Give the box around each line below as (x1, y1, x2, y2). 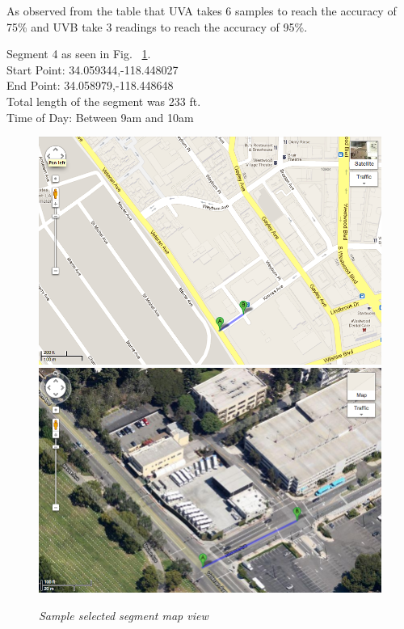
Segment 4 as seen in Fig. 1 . (6, 45, 151, 62)
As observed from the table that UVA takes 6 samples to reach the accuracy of (6, 2, 397, 19)
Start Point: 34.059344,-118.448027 (6, 61, 179, 78)
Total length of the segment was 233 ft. (6, 92, 201, 109)
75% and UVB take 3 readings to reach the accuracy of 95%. (6, 18, 308, 35)
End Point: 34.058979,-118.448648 (6, 77, 174, 94)
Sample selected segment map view (39, 606, 208, 623)
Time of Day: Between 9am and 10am (6, 108, 194, 125)
